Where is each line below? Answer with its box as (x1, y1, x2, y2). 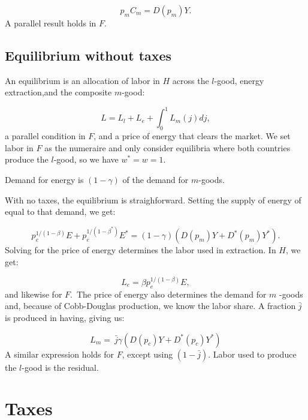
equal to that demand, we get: (5, 205, 116, 218)
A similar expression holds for (5, 347, 114, 360)
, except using (122, 347, 173, 360)
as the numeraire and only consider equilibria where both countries (44, 141, 291, 154)
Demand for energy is (5, 173, 84, 186)
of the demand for (122, 173, 189, 186)
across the (172, 74, 209, 86)
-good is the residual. (22, 361, 99, 373)
